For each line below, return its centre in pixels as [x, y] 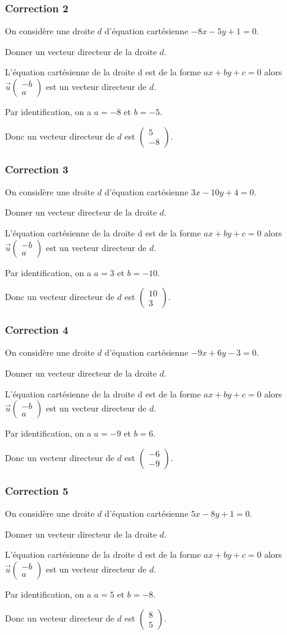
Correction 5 [37, 490]
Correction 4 [37, 330]
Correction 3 [37, 169]
